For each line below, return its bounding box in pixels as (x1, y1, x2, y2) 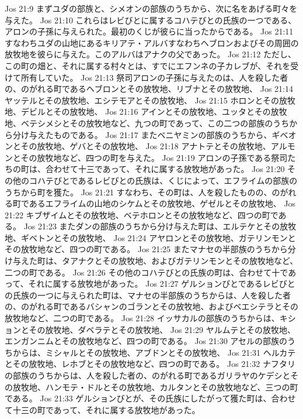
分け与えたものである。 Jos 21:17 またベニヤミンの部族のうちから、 (12, 128, 272, 140)
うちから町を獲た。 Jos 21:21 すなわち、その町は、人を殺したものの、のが (5, 186, 288, 198)
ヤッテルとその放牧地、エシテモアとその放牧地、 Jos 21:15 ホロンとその (5, 94, 280, 106)
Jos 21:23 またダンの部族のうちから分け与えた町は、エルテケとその (23, 220, 280, 232)
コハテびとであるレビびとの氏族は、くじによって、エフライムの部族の (29, 174, 298, 186)
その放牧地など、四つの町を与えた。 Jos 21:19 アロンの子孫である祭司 (20, 151, 288, 163)
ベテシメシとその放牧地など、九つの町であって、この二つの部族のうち (20, 116, 290, 129)
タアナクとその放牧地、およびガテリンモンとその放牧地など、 (61, 255, 298, 267)
